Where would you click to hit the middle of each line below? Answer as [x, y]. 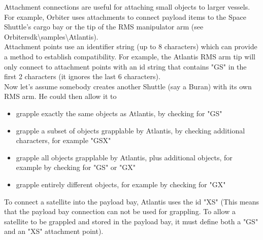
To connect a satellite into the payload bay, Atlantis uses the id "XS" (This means [132, 201]
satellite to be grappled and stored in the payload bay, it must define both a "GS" [131, 221]
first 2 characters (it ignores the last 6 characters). [82, 76]
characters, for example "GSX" [63, 140]
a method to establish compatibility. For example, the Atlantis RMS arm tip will [130, 56]
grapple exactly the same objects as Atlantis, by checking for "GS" [119, 113]
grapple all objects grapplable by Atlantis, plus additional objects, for [124, 157]
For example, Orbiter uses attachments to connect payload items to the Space [125, 16]
